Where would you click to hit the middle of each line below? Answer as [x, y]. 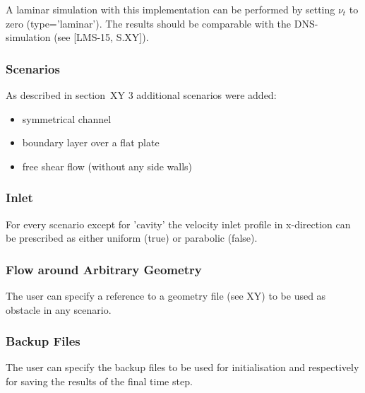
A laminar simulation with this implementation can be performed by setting [170, 9]
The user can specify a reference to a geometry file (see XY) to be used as [166, 295]
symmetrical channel [67, 118]
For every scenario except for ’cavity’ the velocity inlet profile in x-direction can [178, 224]
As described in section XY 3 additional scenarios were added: [141, 95]
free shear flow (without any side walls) [107, 166]
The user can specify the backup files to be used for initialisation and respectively [182, 367]
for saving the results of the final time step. [99, 381]
